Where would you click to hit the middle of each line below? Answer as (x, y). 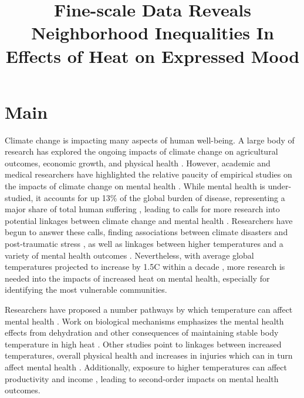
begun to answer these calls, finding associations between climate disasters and (146, 232)
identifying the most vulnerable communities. (86, 290)
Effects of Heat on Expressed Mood (153, 56)
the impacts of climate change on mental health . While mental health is (135, 186)
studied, (19, 197)
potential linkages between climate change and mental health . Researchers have (149, 220)
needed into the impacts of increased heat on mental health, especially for (137, 278)
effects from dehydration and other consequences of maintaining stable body (142, 332)
